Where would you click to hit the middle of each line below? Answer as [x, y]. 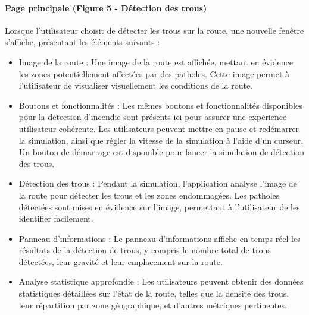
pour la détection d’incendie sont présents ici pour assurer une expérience [153, 117]
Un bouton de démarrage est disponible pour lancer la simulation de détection [161, 152]
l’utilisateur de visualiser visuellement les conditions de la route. [135, 85]
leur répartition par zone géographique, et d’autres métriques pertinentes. [153, 305]
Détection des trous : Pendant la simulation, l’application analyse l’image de [158, 183]
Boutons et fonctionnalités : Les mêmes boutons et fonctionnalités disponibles [160, 105]
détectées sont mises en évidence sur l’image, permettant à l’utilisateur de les [159, 207]
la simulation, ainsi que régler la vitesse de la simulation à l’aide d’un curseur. [161, 140]
